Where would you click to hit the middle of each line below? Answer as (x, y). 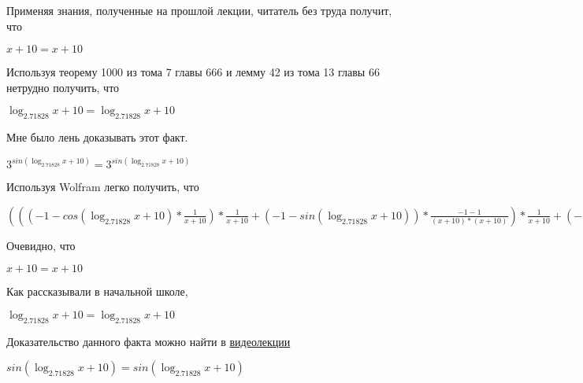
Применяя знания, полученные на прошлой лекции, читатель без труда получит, (199, 10)
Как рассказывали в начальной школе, (97, 291)
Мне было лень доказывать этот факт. (97, 137)
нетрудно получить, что (63, 87)
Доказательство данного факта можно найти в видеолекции (149, 341)
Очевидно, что (41, 245)
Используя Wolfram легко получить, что (103, 187)
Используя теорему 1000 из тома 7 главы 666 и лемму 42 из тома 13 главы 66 (193, 72)
